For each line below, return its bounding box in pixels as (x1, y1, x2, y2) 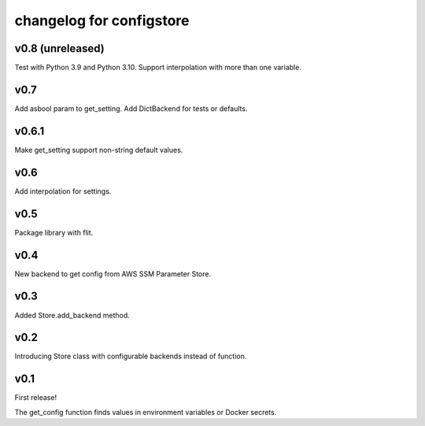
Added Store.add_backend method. (14, 310, 130, 320)
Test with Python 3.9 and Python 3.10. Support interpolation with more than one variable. (14, 63, 302, 72)
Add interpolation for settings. (14, 186, 112, 196)
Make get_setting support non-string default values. (14, 145, 183, 154)
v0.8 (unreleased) (14, 42, 105, 55)
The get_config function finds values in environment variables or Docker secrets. (14, 407, 277, 417)
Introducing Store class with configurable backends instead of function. (14, 351, 247, 361)
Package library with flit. (14, 228, 94, 237)
